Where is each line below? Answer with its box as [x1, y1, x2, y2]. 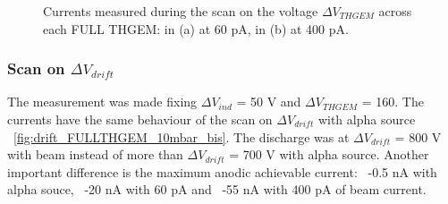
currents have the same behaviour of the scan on [7, 110, 273, 128]
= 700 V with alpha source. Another [229, 145, 429, 164]
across [378, 2, 412, 20]
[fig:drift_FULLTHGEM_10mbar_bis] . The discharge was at [13, 127, 350, 146]
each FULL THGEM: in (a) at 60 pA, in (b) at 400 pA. [43, 19, 349, 38]
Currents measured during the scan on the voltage [43, 2, 318, 20]
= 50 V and [236, 92, 301, 111]
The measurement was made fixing [7, 92, 198, 111]
